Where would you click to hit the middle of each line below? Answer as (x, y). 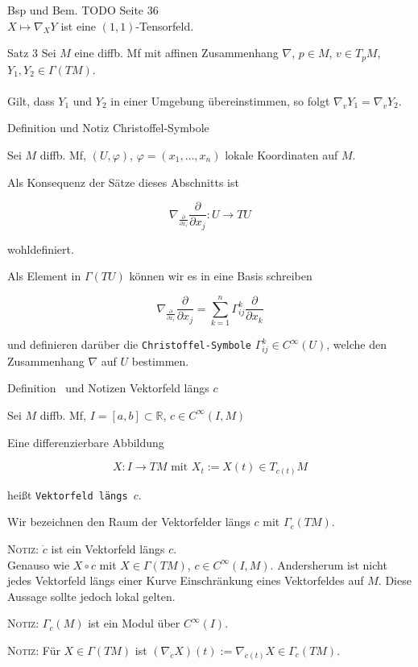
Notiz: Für (34, 650)
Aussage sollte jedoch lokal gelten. (91, 596)
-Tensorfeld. (165, 25)
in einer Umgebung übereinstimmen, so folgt (220, 100)
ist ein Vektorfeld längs (108, 548)
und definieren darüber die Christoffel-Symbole (130, 344)
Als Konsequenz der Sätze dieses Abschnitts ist (123, 182)
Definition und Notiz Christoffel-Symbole (108, 128)
